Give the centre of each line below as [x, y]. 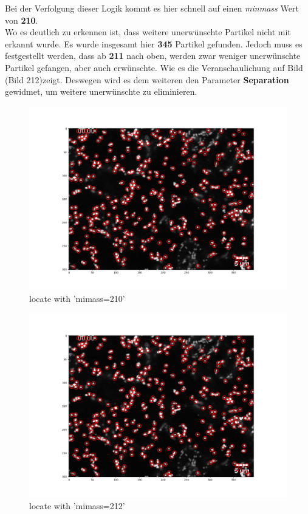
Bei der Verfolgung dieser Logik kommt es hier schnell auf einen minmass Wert [152, 8]
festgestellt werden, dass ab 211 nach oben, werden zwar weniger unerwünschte [153, 56]
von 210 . [22, 20]
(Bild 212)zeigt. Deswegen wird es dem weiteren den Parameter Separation [147, 79]
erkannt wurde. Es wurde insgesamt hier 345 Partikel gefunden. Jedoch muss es [154, 43]
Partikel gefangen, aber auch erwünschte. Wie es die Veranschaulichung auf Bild [154, 67]
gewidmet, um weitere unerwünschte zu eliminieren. [101, 91]
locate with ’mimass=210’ [77, 299]
